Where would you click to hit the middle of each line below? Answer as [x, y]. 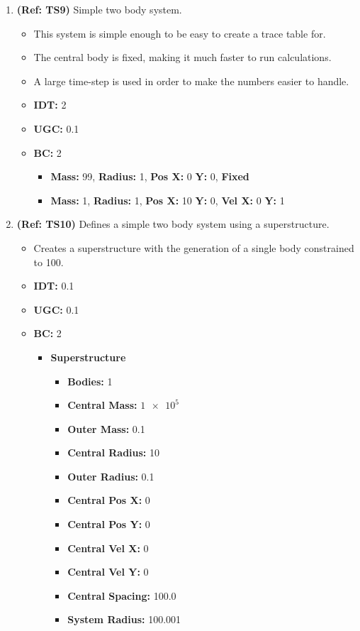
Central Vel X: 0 [108, 548]
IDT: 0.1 [54, 286]
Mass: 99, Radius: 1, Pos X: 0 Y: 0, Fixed [150, 176]
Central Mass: [102, 405]
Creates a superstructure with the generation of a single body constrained [194, 247]
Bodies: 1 [90, 381]
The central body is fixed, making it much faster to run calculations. [182, 57]
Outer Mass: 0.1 [106, 428]
